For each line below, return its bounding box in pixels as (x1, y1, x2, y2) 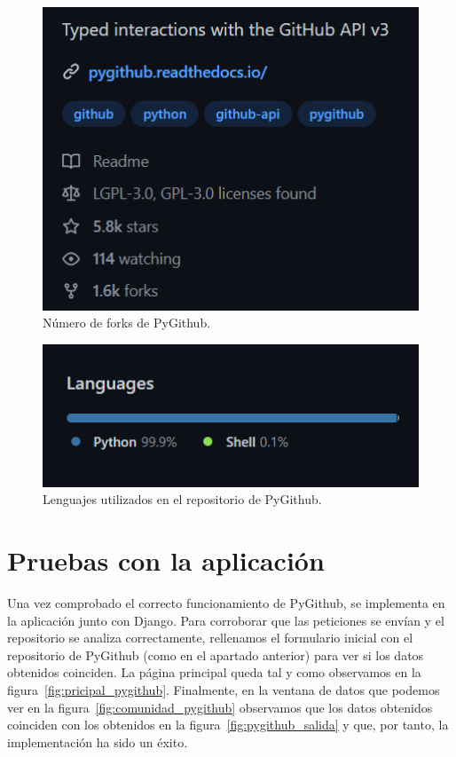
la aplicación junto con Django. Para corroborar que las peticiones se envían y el (7, 611, 444, 629)
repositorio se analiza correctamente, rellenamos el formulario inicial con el (7, 628, 413, 647)
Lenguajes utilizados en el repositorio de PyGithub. (43, 490, 322, 509)
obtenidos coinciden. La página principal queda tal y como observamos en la (7, 663, 421, 682)
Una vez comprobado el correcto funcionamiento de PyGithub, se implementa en (7, 594, 445, 611)
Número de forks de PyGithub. (43, 313, 211, 332)
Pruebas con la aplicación (7, 542, 325, 579)
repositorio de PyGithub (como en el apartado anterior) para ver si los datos (7, 645, 424, 664)
